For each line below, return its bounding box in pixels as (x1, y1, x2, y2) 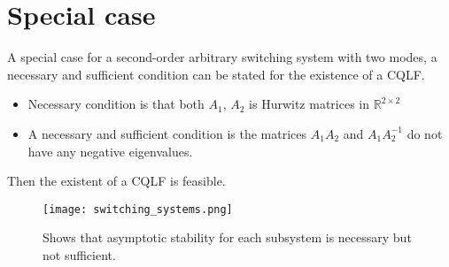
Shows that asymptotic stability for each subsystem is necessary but (43, 228, 412, 247)
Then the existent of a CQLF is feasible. (7, 172, 226, 190)
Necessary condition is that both (27, 95, 205, 113)
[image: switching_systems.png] (43, 202, 233, 216)
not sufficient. (43, 245, 116, 263)
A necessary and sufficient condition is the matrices (27, 124, 307, 142)
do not (406, 124, 443, 142)
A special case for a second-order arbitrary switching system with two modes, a (7, 48, 437, 66)
